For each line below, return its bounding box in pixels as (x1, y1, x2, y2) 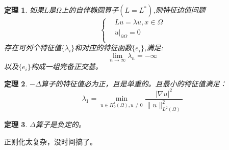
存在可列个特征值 (4, 42, 61, 53)
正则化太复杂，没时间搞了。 (4, 136, 97, 146)
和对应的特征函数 (74, 42, 132, 53)
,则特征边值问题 (153, 5, 206, 15)
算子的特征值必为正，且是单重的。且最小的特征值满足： (41, 78, 227, 88)
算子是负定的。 (35, 119, 86, 130)
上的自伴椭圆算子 (61, 5, 119, 15)
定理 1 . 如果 (4, 5, 44, 15)
